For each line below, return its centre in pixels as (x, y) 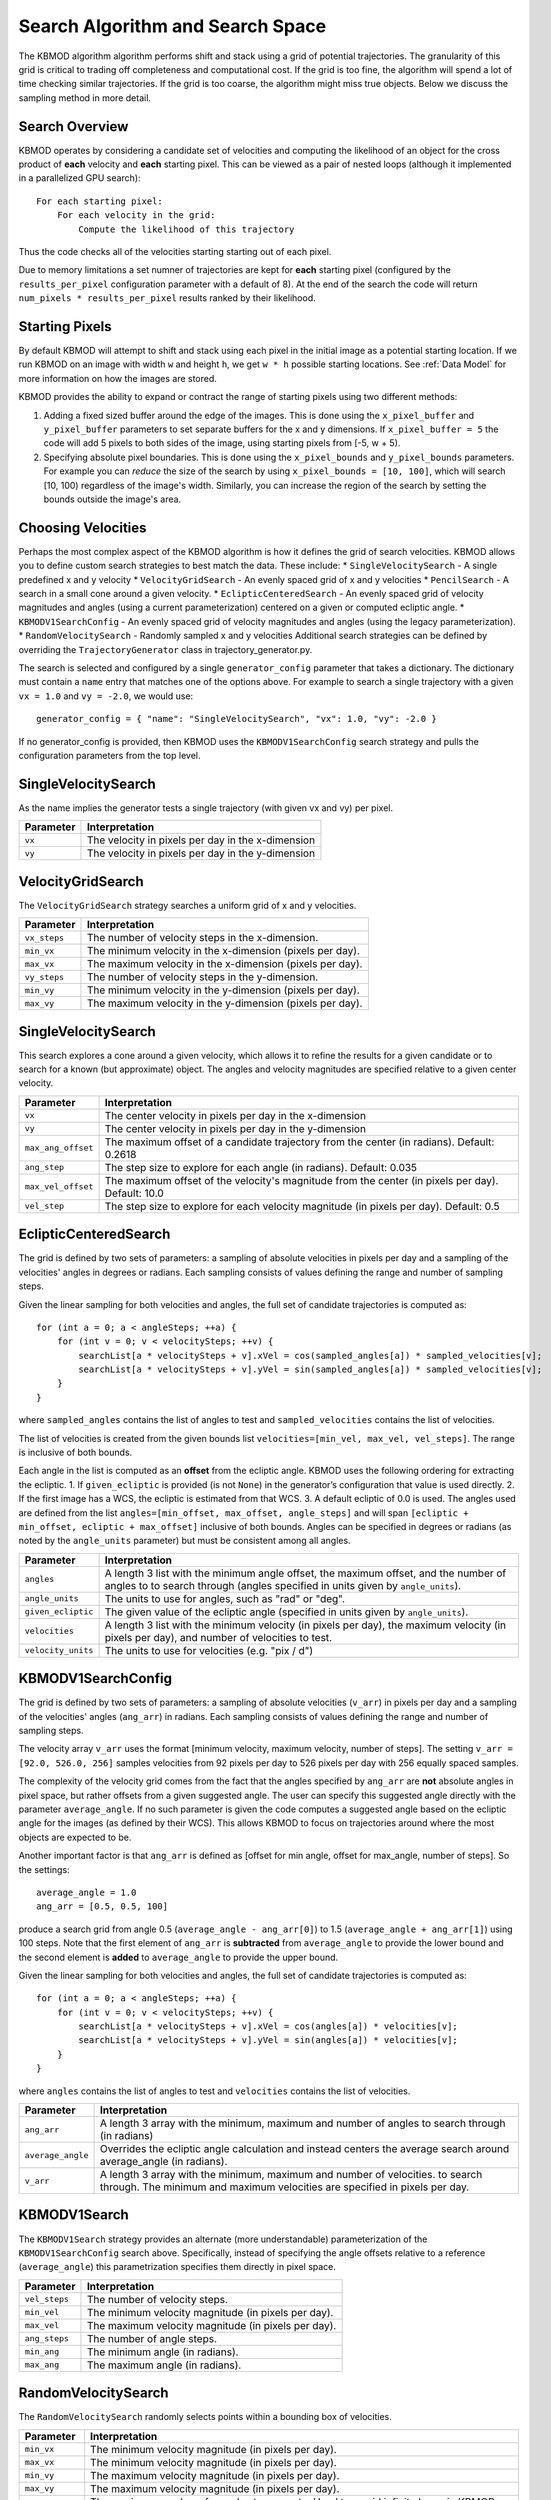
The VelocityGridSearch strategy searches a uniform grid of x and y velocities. (187, 905)
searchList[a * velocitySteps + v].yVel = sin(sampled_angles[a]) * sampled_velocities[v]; (310, 1369)
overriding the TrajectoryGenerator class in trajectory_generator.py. (165, 649)
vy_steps (44, 976)
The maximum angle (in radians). (164, 2365)
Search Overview (73, 126)
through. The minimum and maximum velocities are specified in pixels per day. (284, 2187)
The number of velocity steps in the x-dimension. (202, 938)
